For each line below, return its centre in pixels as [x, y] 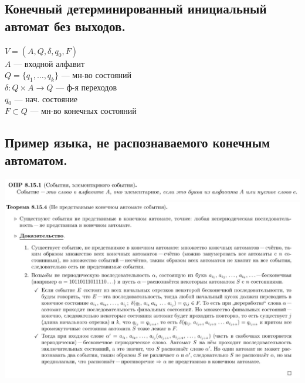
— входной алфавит [49, 63]
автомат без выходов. [65, 26]
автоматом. [36, 159]
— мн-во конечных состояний [83, 111]
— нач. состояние [46, 98]
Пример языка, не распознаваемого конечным [138, 142]
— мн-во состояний [96, 75]
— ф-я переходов [87, 87]
